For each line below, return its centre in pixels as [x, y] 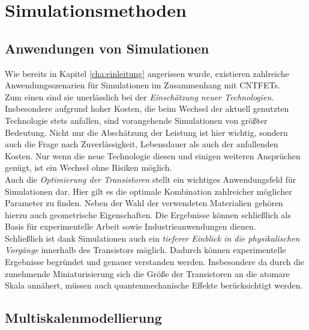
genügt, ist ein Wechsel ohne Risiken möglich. [88, 167]
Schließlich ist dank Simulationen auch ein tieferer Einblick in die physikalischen [152, 238]
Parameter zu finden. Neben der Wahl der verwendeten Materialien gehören [144, 203]
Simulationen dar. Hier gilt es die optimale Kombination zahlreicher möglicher [148, 191]
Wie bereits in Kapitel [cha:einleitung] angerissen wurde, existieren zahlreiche [147, 73]
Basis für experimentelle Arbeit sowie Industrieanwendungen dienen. [130, 226]
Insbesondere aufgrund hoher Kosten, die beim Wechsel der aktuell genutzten [147, 108]
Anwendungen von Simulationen [107, 48]
